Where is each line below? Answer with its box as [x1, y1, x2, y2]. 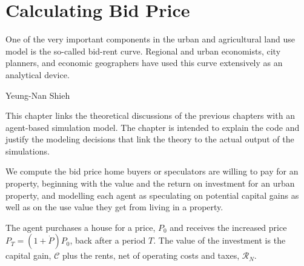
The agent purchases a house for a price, [5, 221, 156, 233]
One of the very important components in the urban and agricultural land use [5, 33, 295, 45]
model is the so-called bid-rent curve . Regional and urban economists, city [5, 44, 281, 57]
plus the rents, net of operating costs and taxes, [62, 249, 240, 262]
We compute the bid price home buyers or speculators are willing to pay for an [5, 165, 299, 178]
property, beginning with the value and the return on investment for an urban [5, 177, 295, 190]
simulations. [5, 144, 50, 157]
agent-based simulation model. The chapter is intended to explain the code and [5, 121, 300, 133]
